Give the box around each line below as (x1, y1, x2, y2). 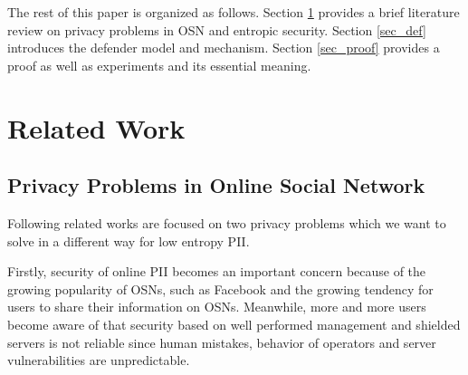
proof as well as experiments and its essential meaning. (7, 55, 311, 74)
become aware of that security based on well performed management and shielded (7, 314, 461, 333)
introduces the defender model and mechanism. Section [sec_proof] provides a (7, 38, 440, 57)
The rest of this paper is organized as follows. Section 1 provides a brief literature (7, 3, 460, 21)
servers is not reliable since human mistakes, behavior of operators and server (7, 332, 436, 351)
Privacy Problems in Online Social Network (7, 171, 425, 199)
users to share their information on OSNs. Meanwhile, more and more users (7, 297, 426, 316)
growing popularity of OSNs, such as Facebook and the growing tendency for (7, 279, 434, 298)
